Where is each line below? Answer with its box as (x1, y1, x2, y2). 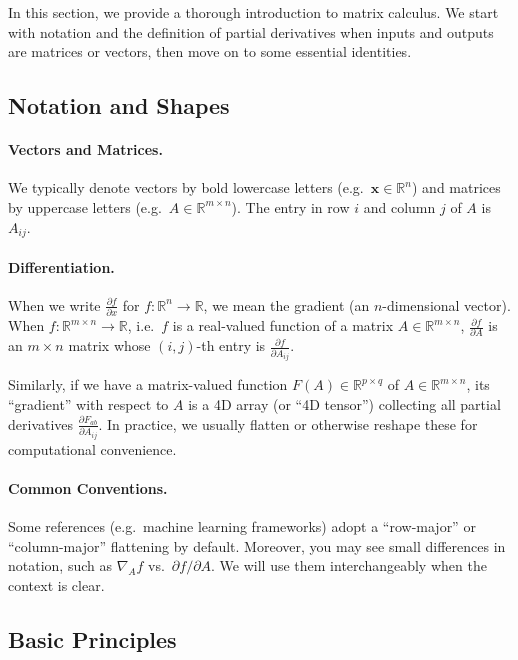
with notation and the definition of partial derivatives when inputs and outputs (8, 21, 494, 42)
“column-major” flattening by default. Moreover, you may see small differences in (8, 535, 506, 556)
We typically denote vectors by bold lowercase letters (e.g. (8, 177, 364, 198)
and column (363, 196, 436, 217)
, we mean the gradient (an (203, 294, 370, 315)
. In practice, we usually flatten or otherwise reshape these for (98, 413, 478, 434)
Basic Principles (8, 623, 177, 654)
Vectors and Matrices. (8, 139, 163, 160)
